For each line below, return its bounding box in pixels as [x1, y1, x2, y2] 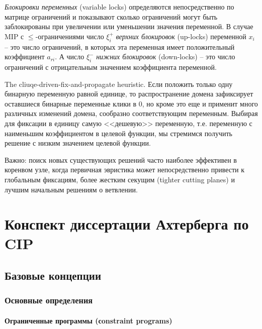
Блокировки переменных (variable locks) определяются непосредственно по [5, 2, 234, 12]
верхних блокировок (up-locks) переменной [116, 31, 246, 41]
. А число [55, 51, 84, 62]
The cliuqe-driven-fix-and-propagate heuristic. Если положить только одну [5, 78, 233, 89]
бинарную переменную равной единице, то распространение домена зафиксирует [5, 88, 253, 99]
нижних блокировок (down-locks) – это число [96, 51, 235, 62]
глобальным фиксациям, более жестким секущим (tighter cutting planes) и [5, 174, 235, 184]
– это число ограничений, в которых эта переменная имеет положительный [5, 41, 235, 52]
